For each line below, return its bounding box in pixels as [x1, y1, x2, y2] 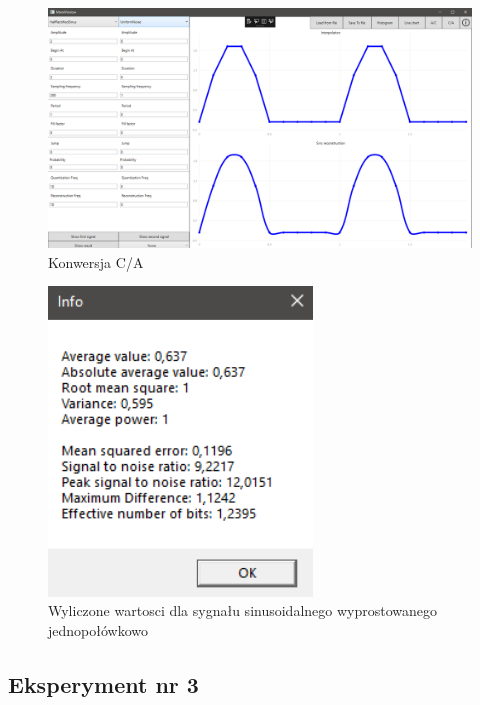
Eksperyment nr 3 [8, 668, 199, 699]
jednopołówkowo [48, 619, 148, 640]
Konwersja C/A [48, 251, 144, 272]
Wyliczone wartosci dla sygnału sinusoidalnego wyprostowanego [48, 600, 438, 621]
